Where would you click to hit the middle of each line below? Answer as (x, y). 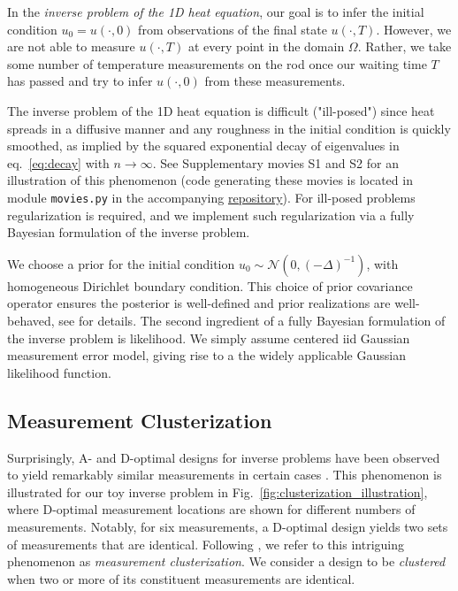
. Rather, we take (405, 46)
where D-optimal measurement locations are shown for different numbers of (211, 509)
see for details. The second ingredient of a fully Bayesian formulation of (252, 320)
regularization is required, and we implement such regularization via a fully (211, 215)
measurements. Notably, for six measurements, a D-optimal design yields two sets (228, 526)
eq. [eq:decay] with (58, 162)
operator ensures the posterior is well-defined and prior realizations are (199, 303)
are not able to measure (71, 46)
